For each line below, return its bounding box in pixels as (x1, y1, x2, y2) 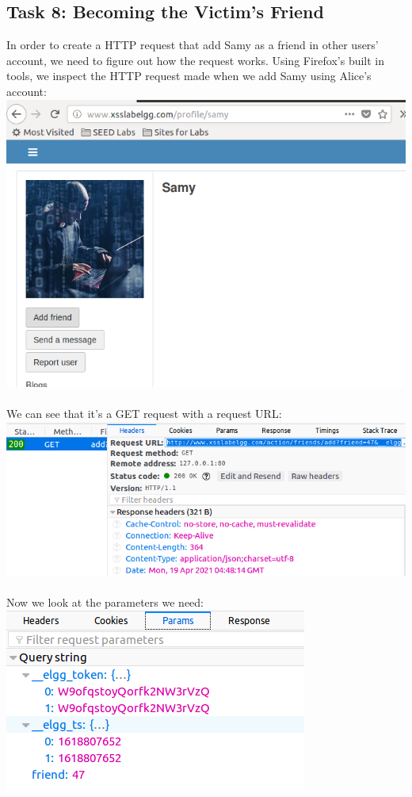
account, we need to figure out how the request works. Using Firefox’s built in (6, 52, 385, 68)
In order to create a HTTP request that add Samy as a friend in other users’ (6, 36, 379, 53)
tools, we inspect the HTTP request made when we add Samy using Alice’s (6, 67, 372, 84)
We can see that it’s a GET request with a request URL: (6, 405, 282, 422)
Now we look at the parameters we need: (6, 594, 204, 611)
